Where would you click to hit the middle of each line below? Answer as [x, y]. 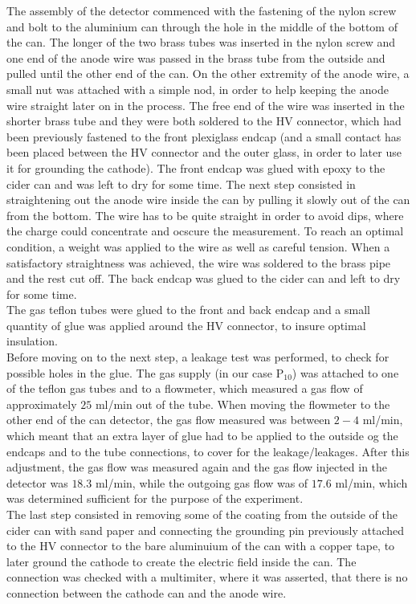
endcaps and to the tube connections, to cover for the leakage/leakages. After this [208, 451]
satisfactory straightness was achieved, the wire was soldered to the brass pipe [199, 262]
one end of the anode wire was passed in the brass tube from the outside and [196, 57]
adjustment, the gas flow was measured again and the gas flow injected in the [197, 467]
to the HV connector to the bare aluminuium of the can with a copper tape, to [201, 546]
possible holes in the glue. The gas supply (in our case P [145, 372]
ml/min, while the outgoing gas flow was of [202, 482]
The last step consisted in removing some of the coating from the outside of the [202, 514]
